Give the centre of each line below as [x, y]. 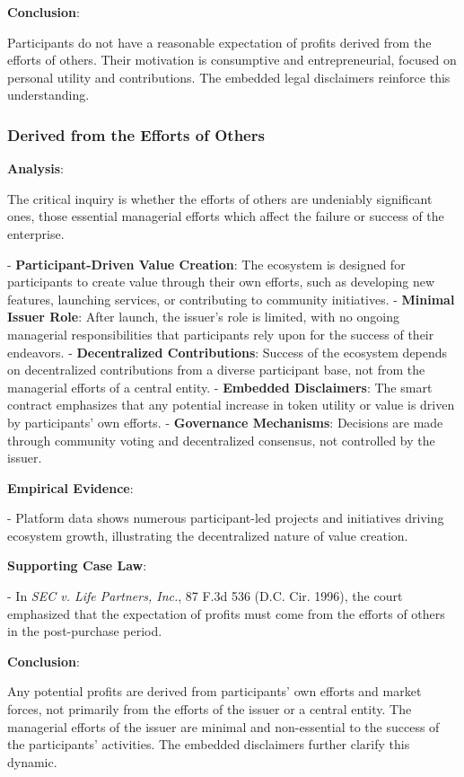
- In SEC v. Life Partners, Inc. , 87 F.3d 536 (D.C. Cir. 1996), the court [205, 596]
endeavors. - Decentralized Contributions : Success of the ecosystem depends [228, 352]
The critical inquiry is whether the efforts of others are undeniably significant [220, 198]
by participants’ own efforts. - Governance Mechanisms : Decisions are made [225, 422]
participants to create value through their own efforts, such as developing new [221, 282]
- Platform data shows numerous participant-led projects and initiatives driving [226, 518]
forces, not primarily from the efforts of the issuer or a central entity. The [210, 709]
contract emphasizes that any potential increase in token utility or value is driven [231, 405]
